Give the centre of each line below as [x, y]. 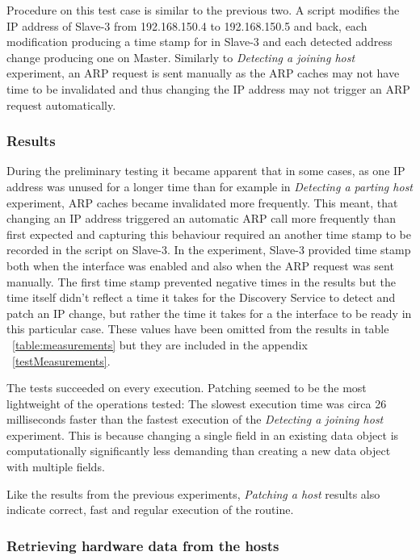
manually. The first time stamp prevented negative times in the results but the [201, 281]
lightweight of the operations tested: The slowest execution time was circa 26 [197, 403]
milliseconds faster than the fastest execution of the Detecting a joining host [195, 419]
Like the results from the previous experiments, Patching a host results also [193, 493]
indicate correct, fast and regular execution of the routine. [150, 510]
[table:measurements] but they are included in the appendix [160, 344]
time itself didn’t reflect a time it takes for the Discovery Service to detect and [201, 297]
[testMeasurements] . [61, 360]
